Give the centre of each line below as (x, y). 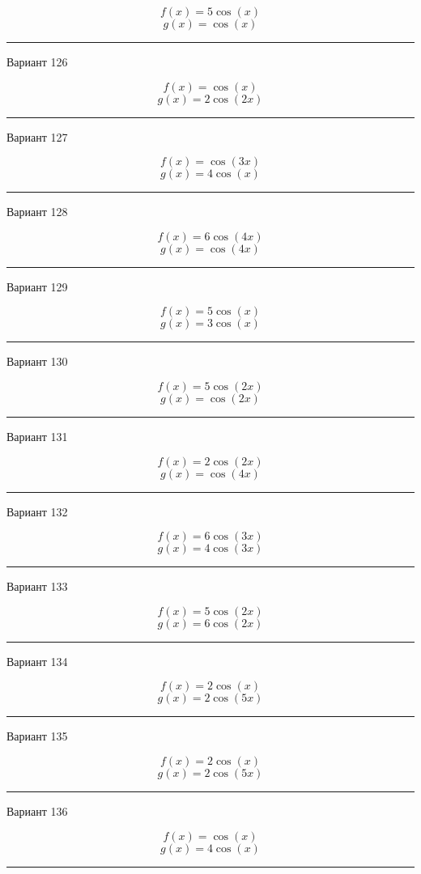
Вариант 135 (37, 736)
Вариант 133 (37, 586)
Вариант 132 (37, 511)
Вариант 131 (37, 436)
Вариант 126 (37, 62)
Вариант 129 (37, 286)
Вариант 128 (37, 212)
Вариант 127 (37, 136)
